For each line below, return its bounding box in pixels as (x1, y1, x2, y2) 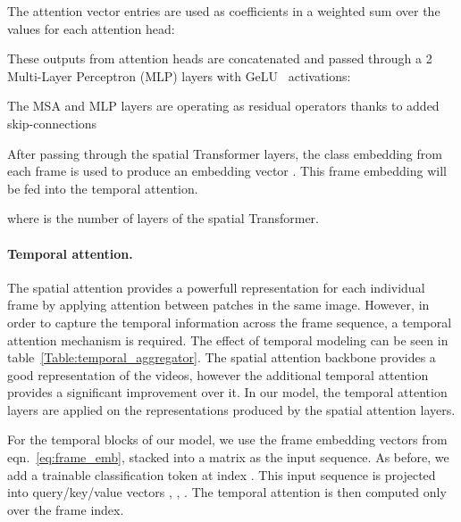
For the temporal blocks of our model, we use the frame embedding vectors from (7, 430, 448, 449)
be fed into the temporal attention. (7, 178, 198, 197)
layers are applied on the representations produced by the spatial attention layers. (7, 400, 456, 418)
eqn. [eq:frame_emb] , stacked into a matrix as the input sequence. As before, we (7, 448, 449, 467)
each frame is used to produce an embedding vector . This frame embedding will (7, 162, 447, 180)
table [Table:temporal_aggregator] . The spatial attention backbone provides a (7, 348, 436, 367)
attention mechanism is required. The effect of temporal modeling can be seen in (7, 330, 448, 349)
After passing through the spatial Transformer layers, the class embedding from (7, 144, 442, 162)
